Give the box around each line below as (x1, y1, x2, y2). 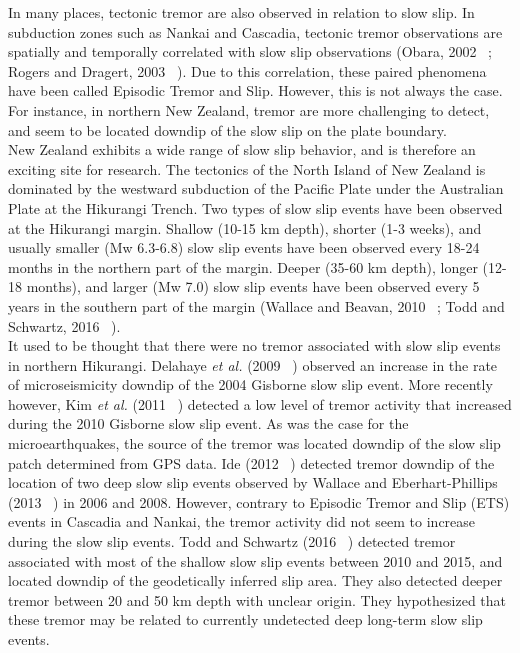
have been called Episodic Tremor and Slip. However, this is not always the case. (8, 80, 503, 101)
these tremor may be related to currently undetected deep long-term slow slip (8, 609, 483, 630)
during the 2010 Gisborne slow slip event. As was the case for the (8, 413, 409, 434)
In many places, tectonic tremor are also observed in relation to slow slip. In (8, 2, 475, 22)
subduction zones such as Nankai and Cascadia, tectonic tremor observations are (8, 21, 503, 42)
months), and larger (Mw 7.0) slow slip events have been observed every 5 (26, 276, 480, 297)
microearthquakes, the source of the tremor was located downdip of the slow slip (8, 433, 501, 454)
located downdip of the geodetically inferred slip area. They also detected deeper (8, 570, 503, 591)
